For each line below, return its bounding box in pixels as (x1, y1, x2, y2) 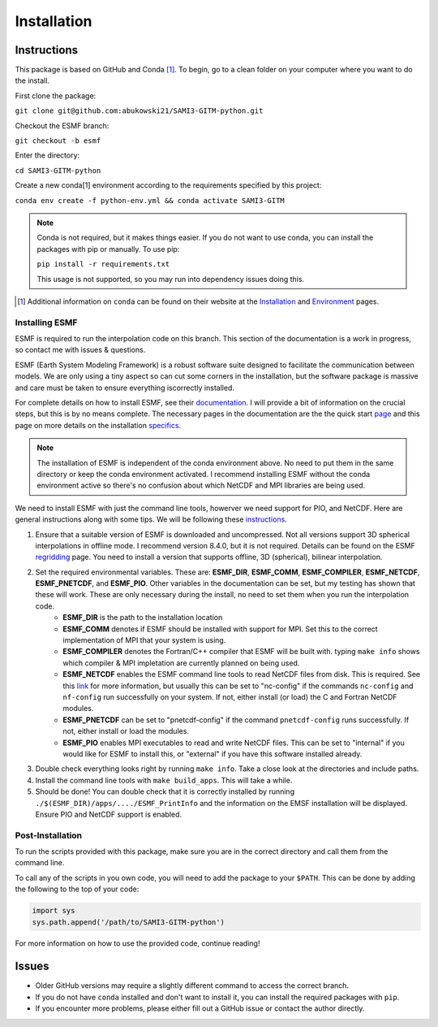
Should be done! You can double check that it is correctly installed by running (35, 786, 295, 796)
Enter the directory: (15, 150, 80, 160)
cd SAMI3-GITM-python (15, 166, 101, 175)
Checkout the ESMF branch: (15, 120, 109, 130)
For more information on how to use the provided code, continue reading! (15, 938, 260, 948)
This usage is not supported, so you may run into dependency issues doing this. (36, 274, 304, 284)
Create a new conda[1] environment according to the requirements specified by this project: (15, 180, 322, 190)
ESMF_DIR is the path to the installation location (62, 613, 223, 622)
